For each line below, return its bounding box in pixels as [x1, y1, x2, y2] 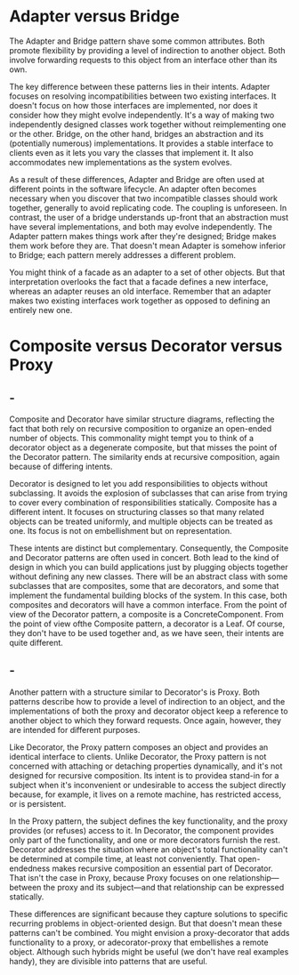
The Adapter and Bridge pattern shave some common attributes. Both [9, 36, 265, 46]
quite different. [9, 637, 64, 648]
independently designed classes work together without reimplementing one [9, 118, 287, 130]
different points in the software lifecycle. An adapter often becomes [9, 183, 257, 194]
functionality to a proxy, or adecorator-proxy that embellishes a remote [9, 937, 269, 947]
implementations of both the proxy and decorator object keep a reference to [9, 705, 288, 716]
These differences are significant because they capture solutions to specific [9, 908, 288, 919]
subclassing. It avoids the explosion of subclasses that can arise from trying [9, 487, 287, 498]
